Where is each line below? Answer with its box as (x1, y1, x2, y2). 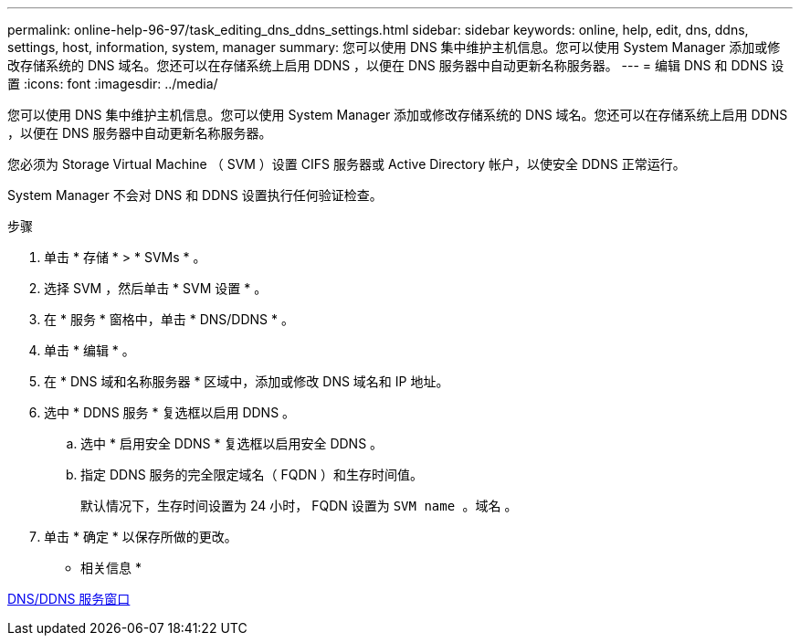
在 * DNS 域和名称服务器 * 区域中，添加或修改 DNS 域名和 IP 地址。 (44, 374, 449, 389)
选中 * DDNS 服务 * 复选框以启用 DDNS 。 (44, 405, 296, 420)
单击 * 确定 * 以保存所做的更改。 (44, 529, 237, 544)
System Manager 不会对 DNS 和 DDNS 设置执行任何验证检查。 (7, 187, 383, 203)
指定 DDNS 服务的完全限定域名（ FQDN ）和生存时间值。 (80, 467, 424, 482)
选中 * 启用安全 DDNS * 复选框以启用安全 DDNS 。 (80, 436, 384, 451)
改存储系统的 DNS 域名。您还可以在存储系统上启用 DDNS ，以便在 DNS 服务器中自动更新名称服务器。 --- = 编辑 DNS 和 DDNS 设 (7, 58, 784, 73)
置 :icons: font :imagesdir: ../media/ (7, 76, 218, 91)
